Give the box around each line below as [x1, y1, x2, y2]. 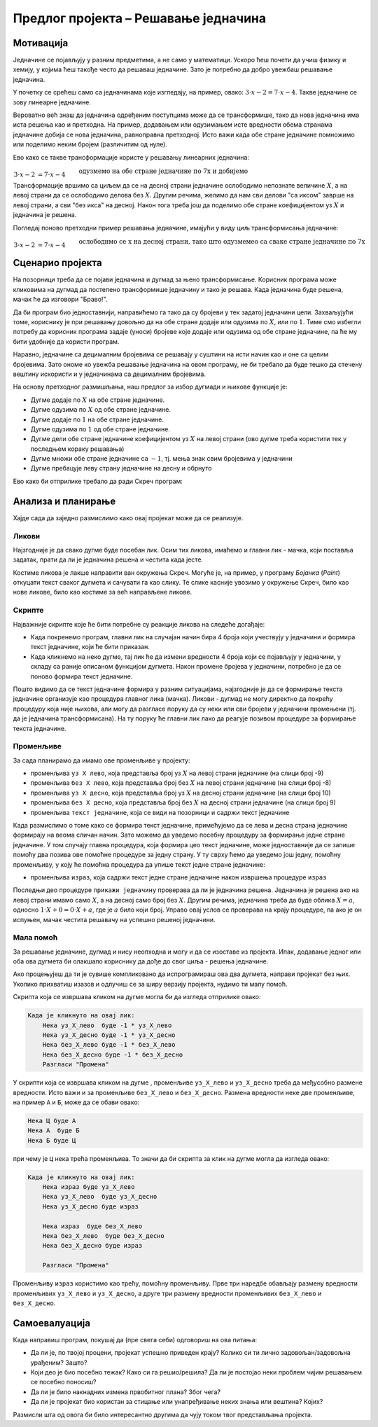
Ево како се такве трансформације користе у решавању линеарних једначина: [13, 153, 250, 161]
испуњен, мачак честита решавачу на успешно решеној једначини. [13, 915, 216, 924]
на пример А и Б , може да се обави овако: [13, 1098, 140, 1106]
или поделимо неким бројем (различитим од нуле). [13, 140, 168, 148]
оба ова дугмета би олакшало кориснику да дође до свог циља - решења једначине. [13, 957, 269, 966]
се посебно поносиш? [30, 1378, 97, 1386]
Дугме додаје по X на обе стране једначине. [30, 396, 165, 404]
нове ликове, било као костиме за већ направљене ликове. [13, 588, 192, 597]
